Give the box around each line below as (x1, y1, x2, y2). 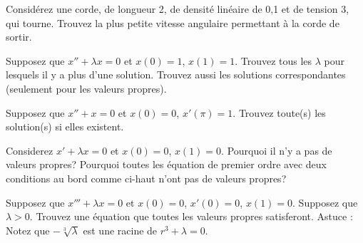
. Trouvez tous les (235, 53, 312, 68)
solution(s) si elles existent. (6, 119, 124, 134)
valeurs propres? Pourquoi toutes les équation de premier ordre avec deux (6, 157, 327, 172)
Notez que (6, 222, 50, 237)
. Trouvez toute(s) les (232, 105, 326, 120)
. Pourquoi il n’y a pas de (221, 143, 332, 157)
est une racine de (83, 222, 158, 237)
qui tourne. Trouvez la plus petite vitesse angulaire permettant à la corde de (6, 15, 339, 30)
